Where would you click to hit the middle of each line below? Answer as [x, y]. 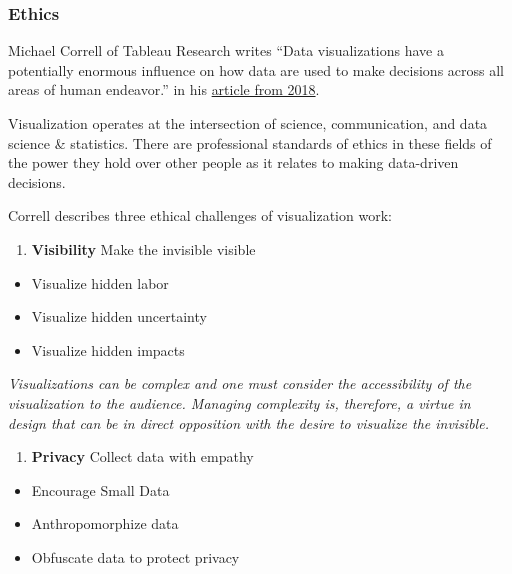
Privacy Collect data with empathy [142, 456]
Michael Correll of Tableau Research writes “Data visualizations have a [226, 50]
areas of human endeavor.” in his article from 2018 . [164, 89]
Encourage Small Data [100, 489]
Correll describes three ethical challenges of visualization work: [200, 215]
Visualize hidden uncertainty [119, 316]
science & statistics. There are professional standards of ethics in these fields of [250, 142]
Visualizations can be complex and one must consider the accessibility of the [240, 383]
